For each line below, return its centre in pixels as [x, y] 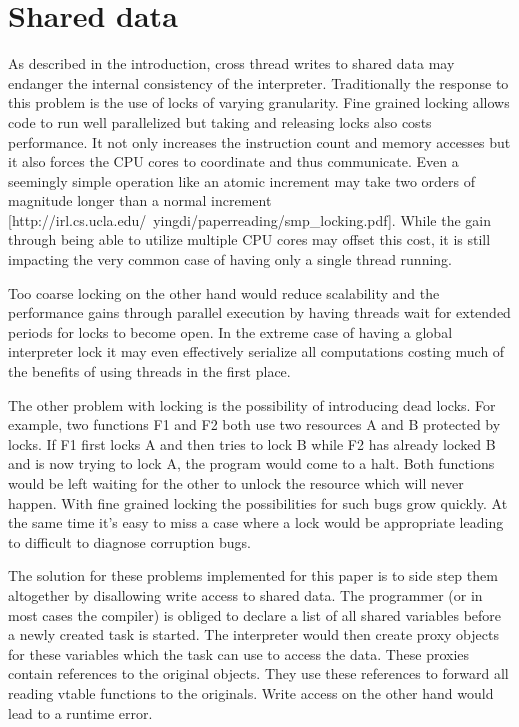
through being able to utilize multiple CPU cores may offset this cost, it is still [249, 239]
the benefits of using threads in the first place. [149, 371]
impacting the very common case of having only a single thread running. [230, 259]
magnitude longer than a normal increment [140, 200]
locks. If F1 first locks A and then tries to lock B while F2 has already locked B [252, 443]
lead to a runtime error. [80, 712]
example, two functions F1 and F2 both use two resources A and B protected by [254, 424]
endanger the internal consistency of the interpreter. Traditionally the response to [258, 82]
